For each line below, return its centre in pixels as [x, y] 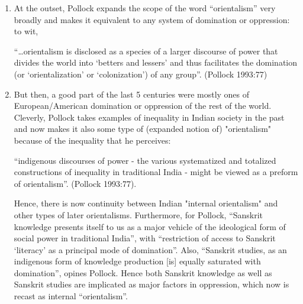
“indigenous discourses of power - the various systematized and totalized [145, 160]
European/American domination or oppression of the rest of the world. [143, 106]
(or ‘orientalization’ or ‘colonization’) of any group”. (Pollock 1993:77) [141, 74]
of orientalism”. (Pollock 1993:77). [75, 183]
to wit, [26, 31]
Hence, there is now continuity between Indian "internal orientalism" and [146, 203]
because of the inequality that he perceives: [92, 140]
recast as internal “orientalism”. [71, 296]
